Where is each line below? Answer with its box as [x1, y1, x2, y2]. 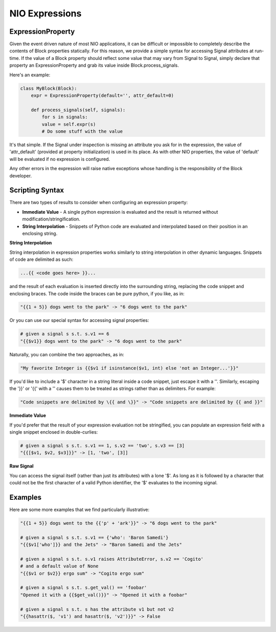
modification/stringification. [22, 216, 81, 222]
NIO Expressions [9, 8, 82, 19]
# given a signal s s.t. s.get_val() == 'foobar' [20, 585, 147, 590]
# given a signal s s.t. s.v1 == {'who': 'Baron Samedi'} [20, 535, 169, 540]
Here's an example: [9, 72, 51, 78]
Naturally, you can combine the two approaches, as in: [9, 351, 125, 357]
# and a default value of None [20, 563, 99, 569]
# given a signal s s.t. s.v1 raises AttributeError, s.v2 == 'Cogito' [20, 556, 204, 562]
